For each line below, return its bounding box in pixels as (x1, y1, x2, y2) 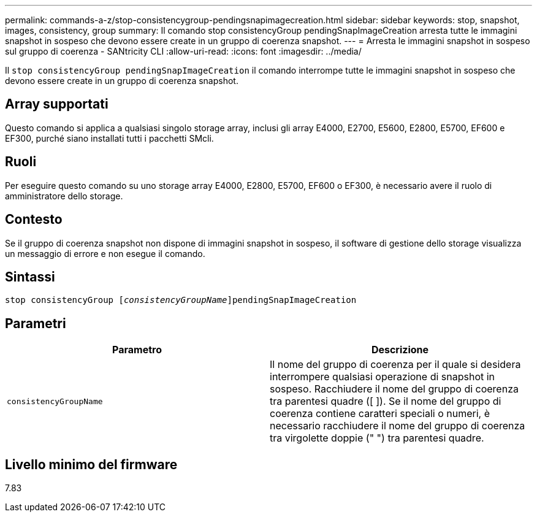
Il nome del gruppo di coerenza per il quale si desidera (270, 358, 521, 371)
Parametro (112, 343, 162, 356)
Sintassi (5, 269, 55, 285)
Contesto (5, 212, 63, 228)
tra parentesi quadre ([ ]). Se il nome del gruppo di (270, 395, 501, 408)
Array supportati (5, 96, 109, 112)
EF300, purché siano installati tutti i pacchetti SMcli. (5, 132, 214, 144)
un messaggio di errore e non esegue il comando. (5, 248, 205, 259)
